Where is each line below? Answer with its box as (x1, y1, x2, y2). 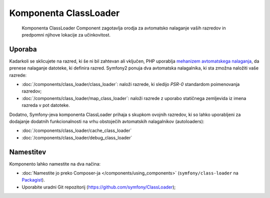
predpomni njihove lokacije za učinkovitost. (21, 31, 111, 37)
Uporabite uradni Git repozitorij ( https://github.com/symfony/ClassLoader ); (21, 184, 176, 190)
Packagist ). (21, 177, 45, 183)
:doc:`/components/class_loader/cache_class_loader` (21, 127, 132, 133)
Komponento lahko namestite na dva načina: (9, 160, 101, 167)
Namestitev (9, 147, 46, 156)
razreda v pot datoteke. (21, 102, 70, 108)
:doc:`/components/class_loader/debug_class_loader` (21, 134, 132, 140)
